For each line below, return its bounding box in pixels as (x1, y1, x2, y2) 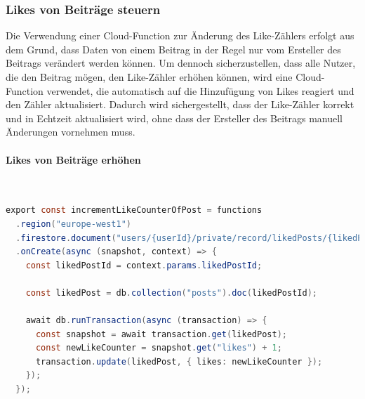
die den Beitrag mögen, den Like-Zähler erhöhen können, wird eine (6, 70, 293, 84)
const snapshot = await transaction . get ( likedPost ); (35, 329, 287, 339)
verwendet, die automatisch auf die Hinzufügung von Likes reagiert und (46, 83, 354, 98)
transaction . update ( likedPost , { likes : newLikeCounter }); (35, 356, 323, 367)
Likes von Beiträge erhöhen (6, 152, 141, 166)
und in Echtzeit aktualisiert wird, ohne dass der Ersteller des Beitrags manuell (6, 110, 343, 125)
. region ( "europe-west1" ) (15, 218, 132, 229)
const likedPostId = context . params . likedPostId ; (25, 260, 263, 270)
